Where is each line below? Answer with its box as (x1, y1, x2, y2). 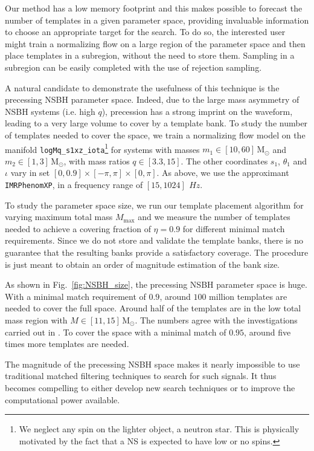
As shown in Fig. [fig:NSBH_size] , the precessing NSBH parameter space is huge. (5, 278, 307, 291)
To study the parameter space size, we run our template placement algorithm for (5, 198, 304, 211)
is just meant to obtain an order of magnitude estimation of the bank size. (5, 258, 280, 270)
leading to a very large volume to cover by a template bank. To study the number (5, 117, 308, 129)
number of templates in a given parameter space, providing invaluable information (5, 13, 309, 26)
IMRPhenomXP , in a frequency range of (5, 178, 143, 191)
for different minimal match (182, 222, 285, 235)
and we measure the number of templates (138, 210, 290, 223)
